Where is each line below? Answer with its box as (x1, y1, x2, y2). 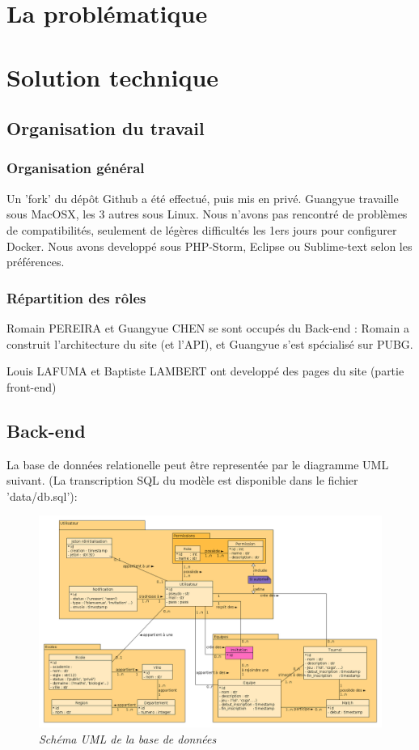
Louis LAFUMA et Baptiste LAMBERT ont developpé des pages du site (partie (6, 362, 404, 379)
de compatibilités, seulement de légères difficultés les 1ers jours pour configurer (6, 221, 397, 238)
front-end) (6, 378, 57, 395)
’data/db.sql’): (6, 487, 78, 504)
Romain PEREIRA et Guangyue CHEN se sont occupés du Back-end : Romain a (6, 319, 409, 336)
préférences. (6, 253, 65, 270)
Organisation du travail (6, 116, 205, 141)
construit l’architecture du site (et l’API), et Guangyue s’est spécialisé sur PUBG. (6, 335, 413, 352)
